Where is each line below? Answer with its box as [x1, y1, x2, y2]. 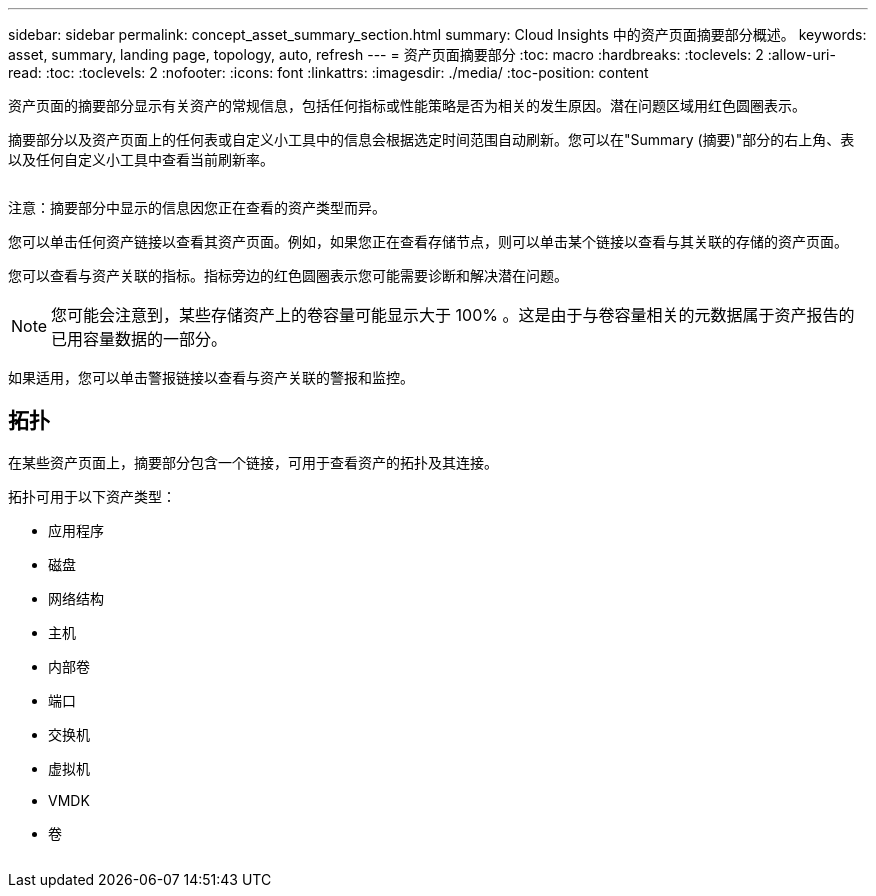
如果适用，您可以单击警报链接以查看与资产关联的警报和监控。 [8, 369, 414, 386]
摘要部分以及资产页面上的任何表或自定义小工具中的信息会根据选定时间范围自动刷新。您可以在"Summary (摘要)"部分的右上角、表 [8, 131, 855, 148]
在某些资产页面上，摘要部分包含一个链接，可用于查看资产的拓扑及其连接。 [8, 453, 498, 471]
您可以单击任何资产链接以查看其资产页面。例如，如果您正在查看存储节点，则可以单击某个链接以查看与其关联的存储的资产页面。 [8, 233, 848, 250]
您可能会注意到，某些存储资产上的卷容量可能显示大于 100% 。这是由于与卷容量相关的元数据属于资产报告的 [51, 305, 855, 325]
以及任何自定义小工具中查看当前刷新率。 [8, 151, 274, 168]
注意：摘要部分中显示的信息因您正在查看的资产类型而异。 [8, 199, 386, 216]
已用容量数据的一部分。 [51, 329, 228, 349]
